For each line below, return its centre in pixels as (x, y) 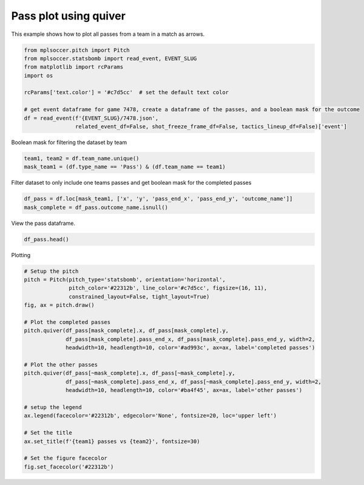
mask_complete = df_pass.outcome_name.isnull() (96, 207)
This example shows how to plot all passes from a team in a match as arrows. (108, 34)
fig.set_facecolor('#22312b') (69, 467)
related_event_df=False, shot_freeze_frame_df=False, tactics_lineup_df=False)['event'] (211, 127)
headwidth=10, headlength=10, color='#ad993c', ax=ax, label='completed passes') (190, 348)
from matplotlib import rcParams (74, 67)
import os (39, 75)
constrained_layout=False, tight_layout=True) (139, 297)
